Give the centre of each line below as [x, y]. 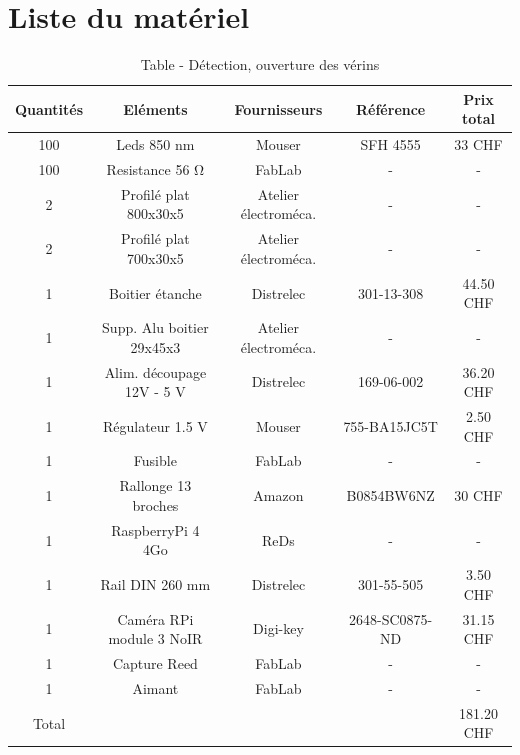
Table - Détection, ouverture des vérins [260, 64]
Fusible [155, 460]
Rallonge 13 [155, 485]
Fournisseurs [278, 108]
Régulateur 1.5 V [155, 425]
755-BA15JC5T [390, 425]
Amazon [278, 495]
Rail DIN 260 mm [155, 583]
